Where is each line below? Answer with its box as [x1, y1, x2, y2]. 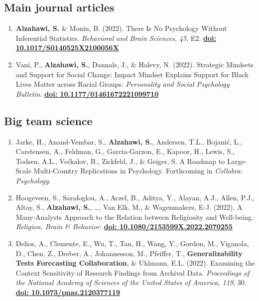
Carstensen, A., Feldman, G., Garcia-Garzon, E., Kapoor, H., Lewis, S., [15, 146, 235, 156]
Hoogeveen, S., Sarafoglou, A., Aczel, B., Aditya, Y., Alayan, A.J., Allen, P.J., [15, 192, 255, 202]
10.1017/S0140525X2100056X [15, 42, 119, 53]
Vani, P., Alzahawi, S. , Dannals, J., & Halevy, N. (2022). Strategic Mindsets [15, 59, 254, 69]
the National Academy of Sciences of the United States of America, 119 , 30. [15, 277, 247, 288]
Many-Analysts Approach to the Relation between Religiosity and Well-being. [15, 211, 254, 222]
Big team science [4, 113, 93, 128]
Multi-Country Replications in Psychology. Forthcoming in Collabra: [33, 165, 243, 176]
